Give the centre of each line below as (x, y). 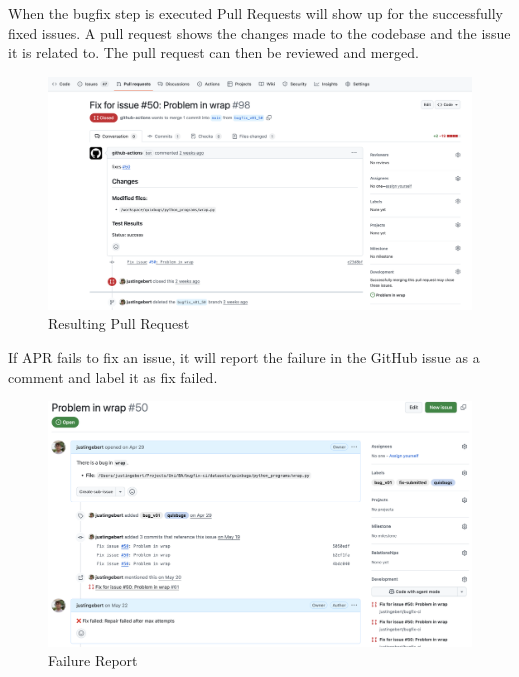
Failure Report (93, 660)
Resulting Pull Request (119, 323)
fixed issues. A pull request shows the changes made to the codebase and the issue (259, 32)
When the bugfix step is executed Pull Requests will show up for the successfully (255, 13)
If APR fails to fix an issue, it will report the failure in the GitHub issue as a (244, 357)
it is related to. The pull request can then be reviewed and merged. (213, 52)
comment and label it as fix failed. (113, 376)
